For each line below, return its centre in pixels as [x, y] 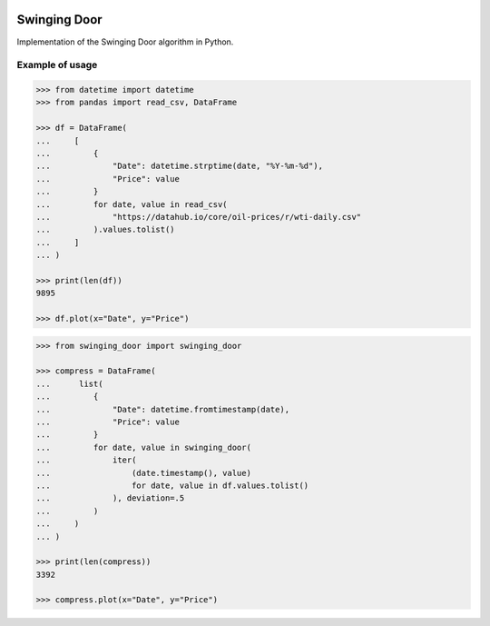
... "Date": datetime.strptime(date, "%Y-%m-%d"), [180, 166]
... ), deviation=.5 [110, 498]
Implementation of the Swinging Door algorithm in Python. [125, 42]
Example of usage [57, 65]
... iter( [86, 460]
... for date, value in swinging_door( [143, 447]
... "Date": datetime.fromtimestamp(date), [163, 409]
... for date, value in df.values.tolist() [172, 485]
